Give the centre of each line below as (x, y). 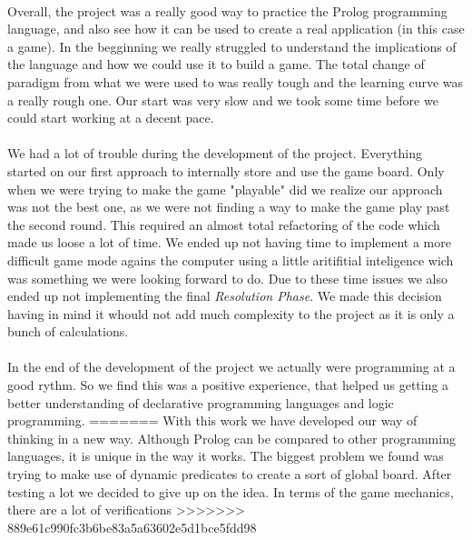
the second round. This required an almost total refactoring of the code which (224, 224)
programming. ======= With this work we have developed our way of (212, 420)
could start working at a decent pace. (111, 118)
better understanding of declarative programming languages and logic (201, 402)
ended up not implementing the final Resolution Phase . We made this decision (225, 296)
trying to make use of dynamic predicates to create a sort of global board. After (230, 474)
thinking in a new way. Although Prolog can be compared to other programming (231, 438)
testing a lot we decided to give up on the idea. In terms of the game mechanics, (231, 491)
